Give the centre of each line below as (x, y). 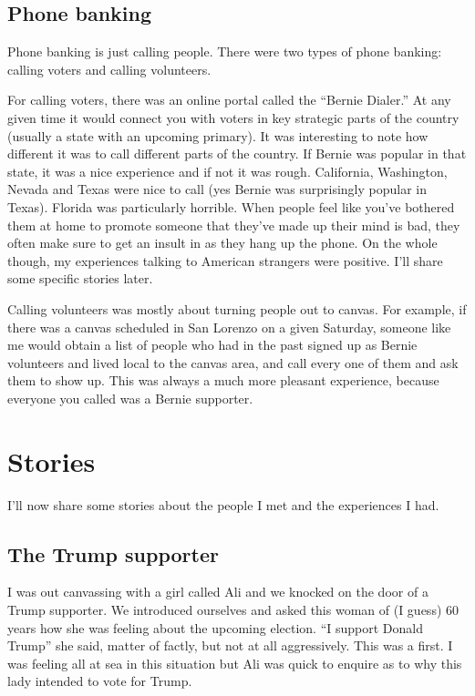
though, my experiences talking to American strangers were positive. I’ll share (225, 260)
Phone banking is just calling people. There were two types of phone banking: (225, 51)
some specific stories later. (80, 278)
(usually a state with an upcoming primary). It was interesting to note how (218, 135)
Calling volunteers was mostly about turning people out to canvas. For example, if (237, 308)
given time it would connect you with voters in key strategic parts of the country (233, 117)
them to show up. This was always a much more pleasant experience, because (223, 380)
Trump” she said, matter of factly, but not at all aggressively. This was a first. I (230, 645)
